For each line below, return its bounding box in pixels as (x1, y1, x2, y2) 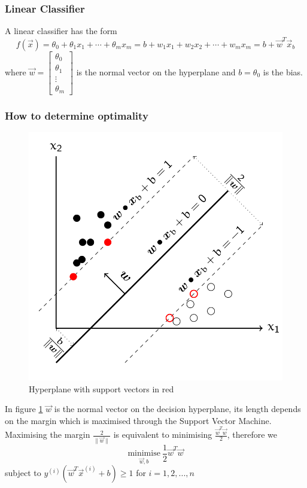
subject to (5, 466, 41, 479)
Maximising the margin (5, 428, 90, 441)
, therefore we (227, 428, 277, 441)
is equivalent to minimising (113, 428, 212, 441)
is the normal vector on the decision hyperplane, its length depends (54, 402, 301, 415)
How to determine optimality (5, 108, 148, 123)
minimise (127, 449, 160, 458)
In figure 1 (5, 402, 43, 415)
